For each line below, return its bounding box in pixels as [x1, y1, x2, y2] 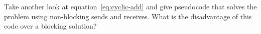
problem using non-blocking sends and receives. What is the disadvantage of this [4, 11, 252, 21]
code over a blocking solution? [4, 21, 97, 31]
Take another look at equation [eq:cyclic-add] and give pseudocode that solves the [4, 1, 257, 11]
